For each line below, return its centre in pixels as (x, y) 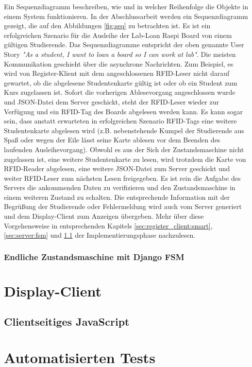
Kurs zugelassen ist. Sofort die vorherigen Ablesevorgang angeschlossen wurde (120, 92)
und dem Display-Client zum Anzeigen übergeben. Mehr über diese (104, 216)
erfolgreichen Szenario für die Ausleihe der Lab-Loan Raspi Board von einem (118, 35)
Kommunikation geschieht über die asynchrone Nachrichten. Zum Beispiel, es (119, 63)
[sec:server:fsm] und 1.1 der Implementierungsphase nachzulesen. (100, 235)
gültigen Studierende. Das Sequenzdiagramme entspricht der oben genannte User (124, 44)
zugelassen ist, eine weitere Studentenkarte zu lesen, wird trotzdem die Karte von (125, 159)
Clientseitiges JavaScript (67, 322)
